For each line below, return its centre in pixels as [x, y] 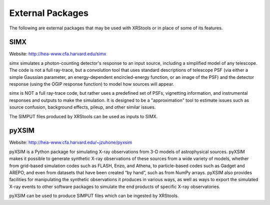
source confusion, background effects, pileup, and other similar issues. [82, 107]
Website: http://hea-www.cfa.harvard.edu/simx [58, 54]
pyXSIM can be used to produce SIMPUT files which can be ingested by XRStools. [94, 196]
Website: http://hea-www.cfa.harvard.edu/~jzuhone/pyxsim [71, 143]
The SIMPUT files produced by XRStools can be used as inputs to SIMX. [83, 116]
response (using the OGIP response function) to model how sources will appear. [92, 84]
